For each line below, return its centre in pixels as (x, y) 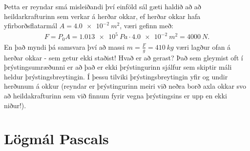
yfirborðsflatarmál (31, 26)
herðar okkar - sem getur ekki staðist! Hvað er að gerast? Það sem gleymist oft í (124, 57)
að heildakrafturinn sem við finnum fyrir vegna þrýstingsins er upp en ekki (115, 95)
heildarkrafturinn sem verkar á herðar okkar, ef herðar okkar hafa (102, 16)
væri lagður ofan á (203, 47)
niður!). (15, 105)
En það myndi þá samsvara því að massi (64, 47)
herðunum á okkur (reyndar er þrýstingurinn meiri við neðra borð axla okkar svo (125, 86)
